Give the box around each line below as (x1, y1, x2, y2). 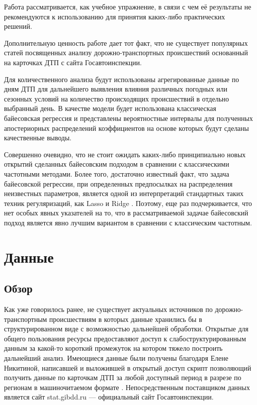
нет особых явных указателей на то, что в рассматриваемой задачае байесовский (4, 207, 249, 218)
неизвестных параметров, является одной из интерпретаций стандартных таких (4, 188, 244, 199)
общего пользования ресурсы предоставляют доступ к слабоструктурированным (4, 333, 246, 343)
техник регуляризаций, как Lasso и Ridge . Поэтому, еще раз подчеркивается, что (4, 198, 252, 208)
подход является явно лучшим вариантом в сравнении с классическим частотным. (4, 217, 252, 227)
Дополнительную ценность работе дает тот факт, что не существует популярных (4, 37, 248, 48)
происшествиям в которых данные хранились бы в (49, 313, 202, 324)
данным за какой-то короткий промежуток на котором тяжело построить (4, 343, 223, 353)
